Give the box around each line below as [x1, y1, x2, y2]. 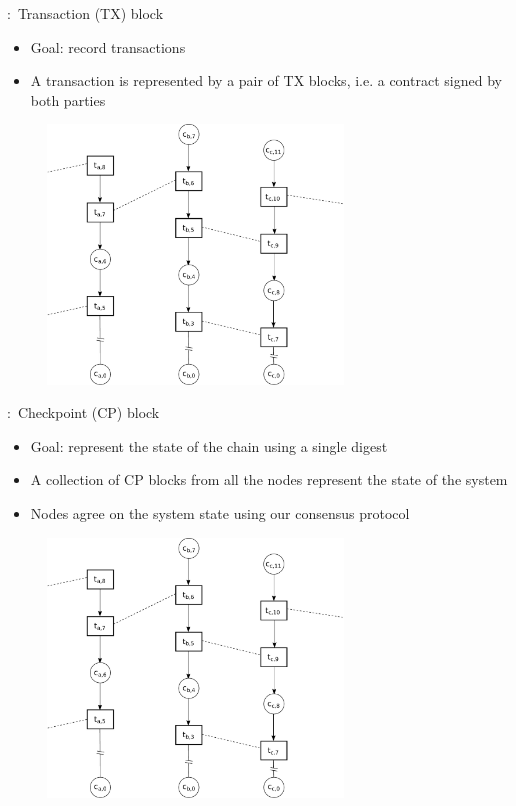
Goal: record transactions [30, 36, 186, 57]
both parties [30, 89, 106, 110]
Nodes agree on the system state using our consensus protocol [30, 503, 410, 524]
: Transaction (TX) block [7, 3, 164, 23]
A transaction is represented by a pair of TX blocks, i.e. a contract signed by [30, 70, 502, 91]
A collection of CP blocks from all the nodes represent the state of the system [30, 469, 508, 490]
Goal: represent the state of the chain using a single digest [30, 435, 388, 456]
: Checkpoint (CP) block [7, 402, 160, 423]
